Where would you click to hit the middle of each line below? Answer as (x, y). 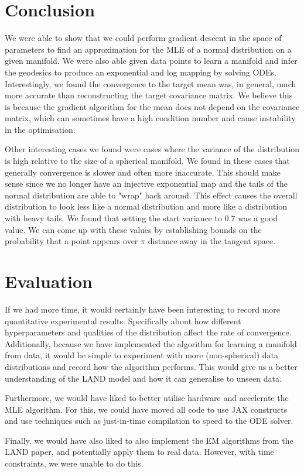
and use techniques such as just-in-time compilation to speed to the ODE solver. (149, 421)
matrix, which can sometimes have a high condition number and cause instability (150, 118)
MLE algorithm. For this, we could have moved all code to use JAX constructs (146, 409)
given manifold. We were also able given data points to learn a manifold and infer (151, 61)
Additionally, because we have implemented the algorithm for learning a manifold (151, 343)
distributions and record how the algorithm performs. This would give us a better (151, 366)
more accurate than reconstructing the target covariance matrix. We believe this (149, 95)
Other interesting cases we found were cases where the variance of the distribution (152, 149)
